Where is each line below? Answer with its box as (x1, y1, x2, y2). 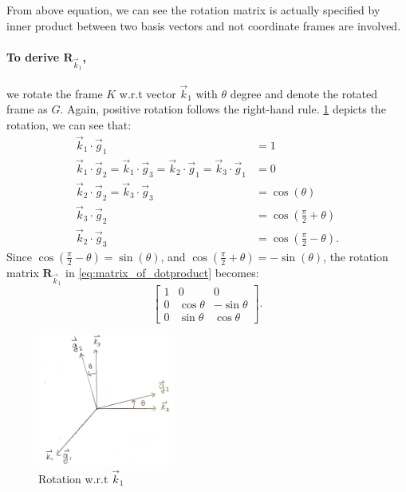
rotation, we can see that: (6, 116, 132, 133)
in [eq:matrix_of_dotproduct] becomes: (65, 264, 259, 280)
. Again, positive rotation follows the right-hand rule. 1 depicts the (60, 101, 386, 117)
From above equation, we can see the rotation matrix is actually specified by (6, 2, 380, 18)
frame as (6, 101, 48, 117)
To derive (6, 48, 60, 65)
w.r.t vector (119, 85, 176, 101)
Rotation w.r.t (38, 470, 108, 486)
